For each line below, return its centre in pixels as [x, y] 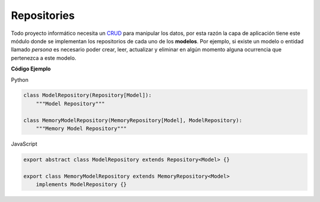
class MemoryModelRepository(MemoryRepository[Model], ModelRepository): [133, 120]
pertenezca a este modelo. [44, 58]
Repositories [43, 15]
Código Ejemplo [31, 69]
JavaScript [24, 144]
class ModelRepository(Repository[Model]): [88, 95]
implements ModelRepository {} [81, 185]
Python [20, 79]
